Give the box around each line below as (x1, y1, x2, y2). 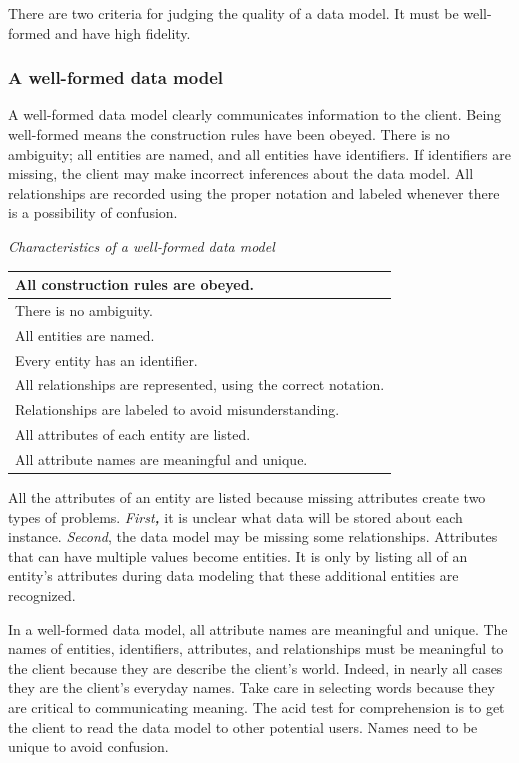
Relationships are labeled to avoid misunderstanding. (15, 399, 340, 420)
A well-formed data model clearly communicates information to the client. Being (8, 104, 502, 125)
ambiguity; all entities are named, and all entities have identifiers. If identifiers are (8, 143, 511, 164)
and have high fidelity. (55, 22, 191, 43)
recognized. (8, 585, 76, 606)
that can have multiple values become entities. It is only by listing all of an (8, 545, 468, 566)
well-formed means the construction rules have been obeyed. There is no (8, 124, 450, 144)
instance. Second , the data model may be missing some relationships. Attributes (8, 526, 498, 547)
